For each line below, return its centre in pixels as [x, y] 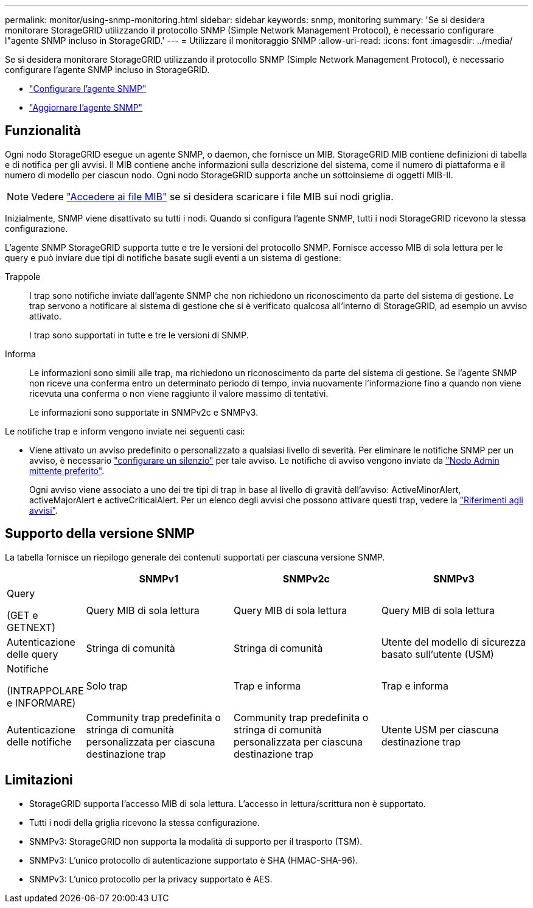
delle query [33, 654]
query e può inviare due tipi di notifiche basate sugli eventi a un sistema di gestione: [173, 257]
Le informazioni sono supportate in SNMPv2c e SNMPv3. [144, 412]
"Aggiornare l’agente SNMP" [86, 107]
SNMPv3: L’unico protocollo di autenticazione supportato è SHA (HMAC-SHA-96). [194, 860]
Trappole [23, 276]
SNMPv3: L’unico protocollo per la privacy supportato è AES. [151, 879]
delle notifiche [39, 742]
